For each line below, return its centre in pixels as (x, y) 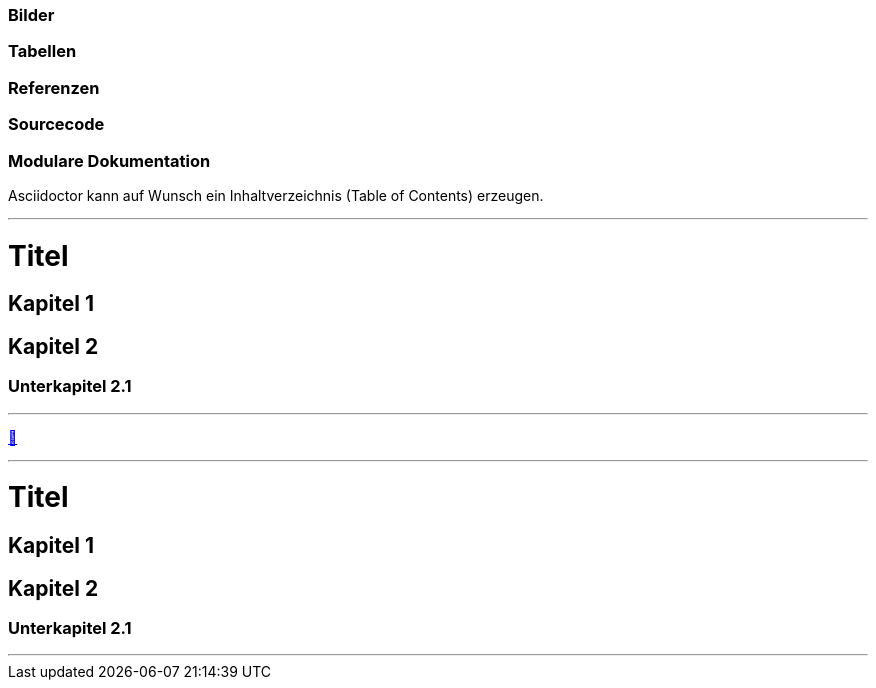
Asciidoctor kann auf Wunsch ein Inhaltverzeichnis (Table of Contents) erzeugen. (276, 195)
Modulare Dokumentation (109, 160)
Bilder (31, 15)
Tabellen (42, 51)
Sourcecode (56, 124)
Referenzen (54, 87)
